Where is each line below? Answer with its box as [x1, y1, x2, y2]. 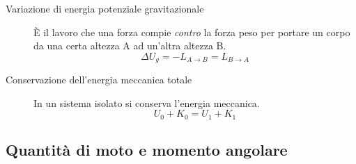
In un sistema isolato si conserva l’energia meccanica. [33, 95, 260, 110]
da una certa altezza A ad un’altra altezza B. [33, 38, 226, 53]
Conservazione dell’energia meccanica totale [6, 72, 192, 87]
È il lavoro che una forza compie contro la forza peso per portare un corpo [33, 24, 350, 39]
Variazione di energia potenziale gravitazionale [6, 1, 204, 15]
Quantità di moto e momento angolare [6, 139, 288, 161]
